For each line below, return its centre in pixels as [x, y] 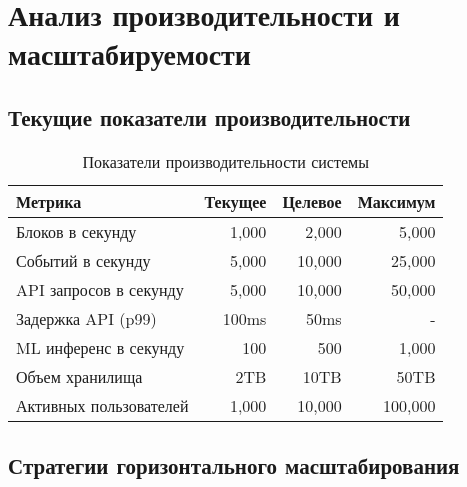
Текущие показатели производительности [209, 116]
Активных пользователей [102, 405]
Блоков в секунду [76, 231]
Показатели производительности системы [225, 161]
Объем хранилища [79, 376]
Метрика [49, 201]
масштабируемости [129, 53]
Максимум [396, 201]
